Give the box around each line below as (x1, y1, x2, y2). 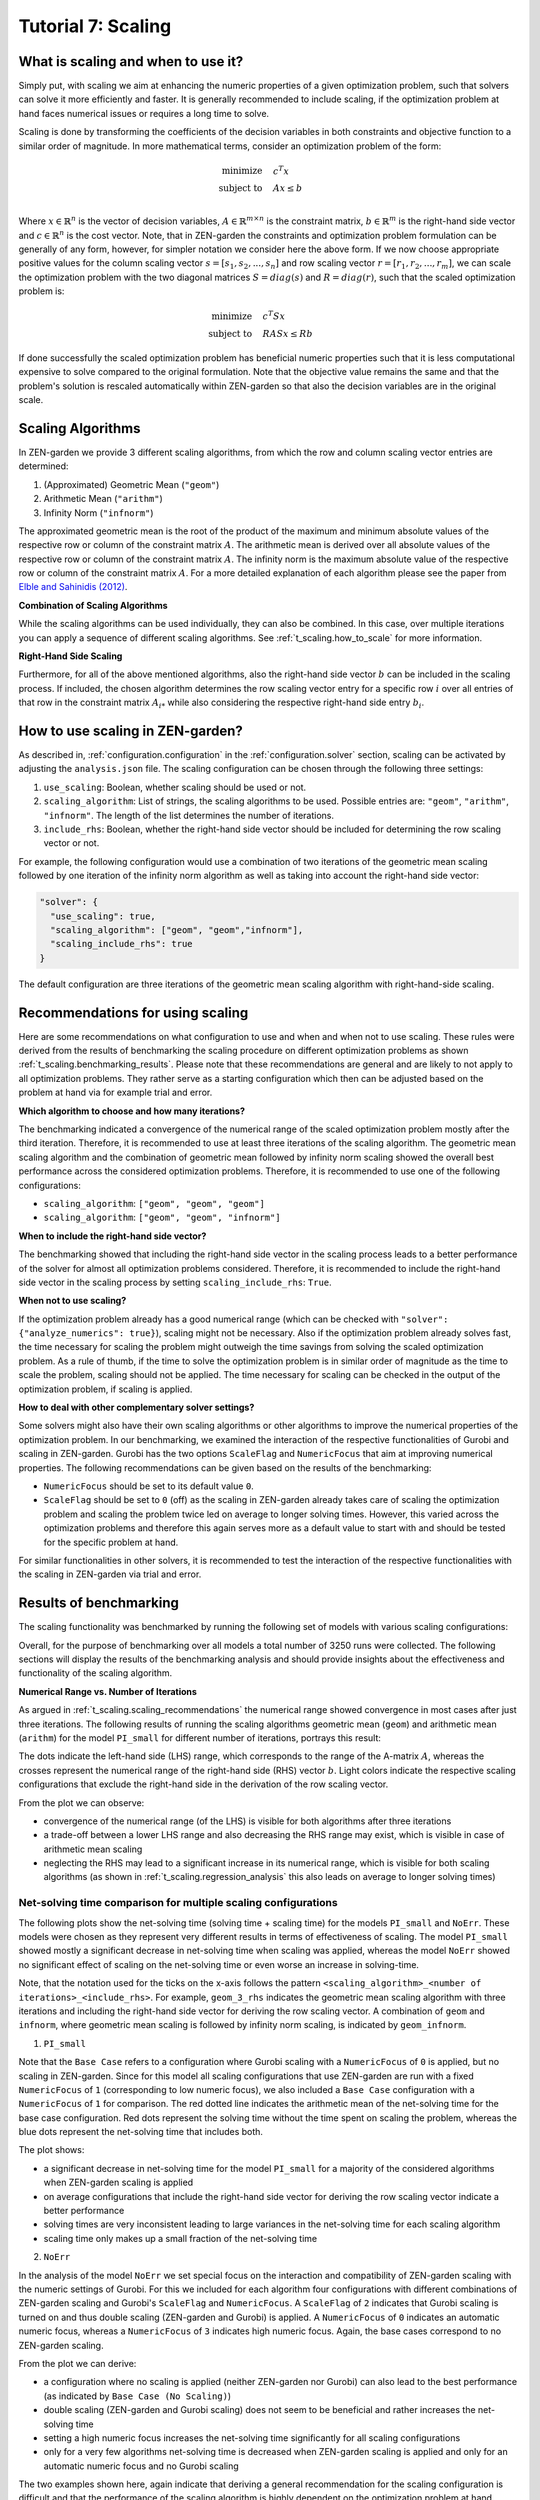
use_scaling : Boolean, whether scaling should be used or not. (43, 781, 307, 793)
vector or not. (43, 837, 100, 849)
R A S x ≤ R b (262, 328, 314, 340)
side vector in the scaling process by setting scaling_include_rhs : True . (18, 1276, 332, 1288)
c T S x (262, 309, 286, 322)
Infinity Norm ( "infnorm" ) (43, 506, 154, 519)
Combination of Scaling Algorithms (18, 599, 169, 611)
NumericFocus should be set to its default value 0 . (43, 1480, 254, 1492)
